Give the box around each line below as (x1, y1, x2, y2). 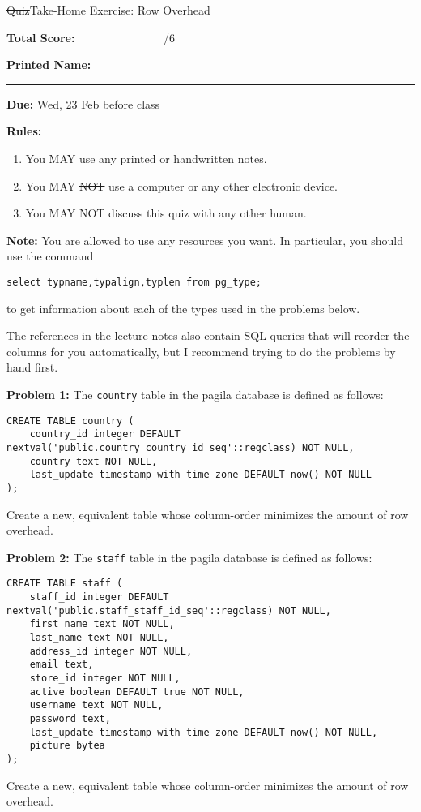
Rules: (6, 122, 42, 140)
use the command (6, 247, 94, 264)
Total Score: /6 (6, 28, 176, 45)
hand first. (6, 359, 58, 376)
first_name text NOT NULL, (29, 618, 175, 630)
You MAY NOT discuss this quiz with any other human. (25, 204, 307, 221)
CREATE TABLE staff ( (6, 578, 123, 590)
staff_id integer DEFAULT (29, 591, 169, 604)
